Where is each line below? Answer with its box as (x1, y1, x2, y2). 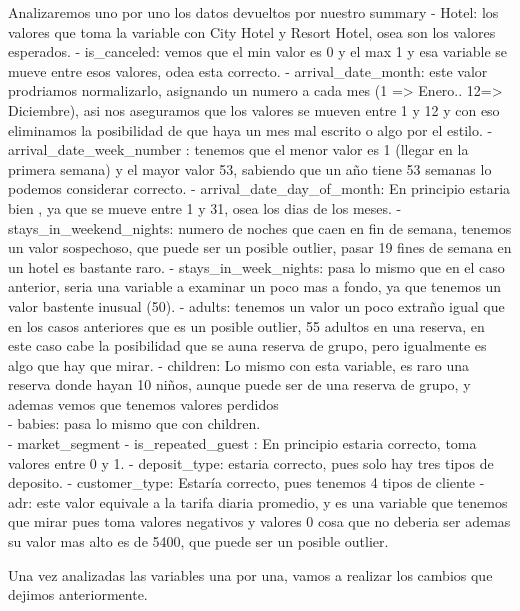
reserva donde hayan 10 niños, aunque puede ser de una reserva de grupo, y (8, 374, 471, 395)
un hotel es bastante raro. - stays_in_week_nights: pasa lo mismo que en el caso (8, 256, 505, 277)
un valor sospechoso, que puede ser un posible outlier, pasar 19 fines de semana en (8, 237, 512, 258)
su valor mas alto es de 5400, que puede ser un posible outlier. (8, 531, 389, 552)
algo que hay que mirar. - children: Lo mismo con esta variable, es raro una (8, 354, 470, 375)
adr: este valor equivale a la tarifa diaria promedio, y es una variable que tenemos (8, 491, 508, 512)
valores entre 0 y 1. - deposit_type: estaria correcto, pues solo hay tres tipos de (8, 452, 494, 473)
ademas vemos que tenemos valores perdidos (8, 393, 279, 414)
